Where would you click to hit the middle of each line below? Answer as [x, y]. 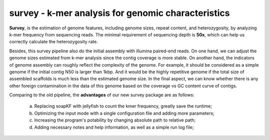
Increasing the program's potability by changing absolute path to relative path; [115, 120]
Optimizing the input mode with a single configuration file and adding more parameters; [124, 113]
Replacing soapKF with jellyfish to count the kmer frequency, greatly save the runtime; [123, 106]
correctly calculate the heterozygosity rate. [54, 42]
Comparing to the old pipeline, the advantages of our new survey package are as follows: [102, 95]
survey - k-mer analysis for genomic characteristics [119, 13]
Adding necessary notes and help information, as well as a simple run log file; [114, 127]
